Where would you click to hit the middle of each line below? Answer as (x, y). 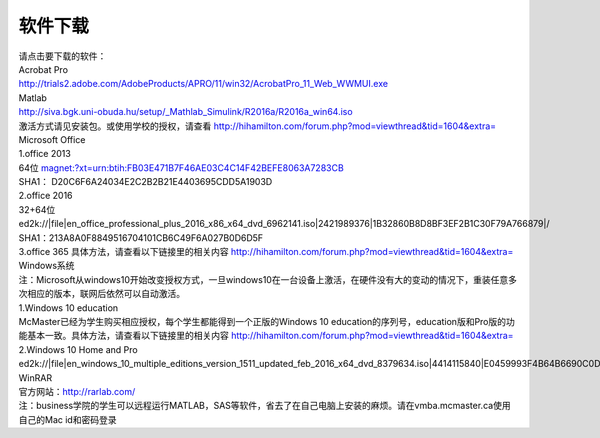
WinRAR (35, 377)
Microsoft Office (52, 139)
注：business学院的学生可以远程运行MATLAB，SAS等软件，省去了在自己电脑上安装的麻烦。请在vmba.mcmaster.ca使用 (264, 406)
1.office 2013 (45, 154)
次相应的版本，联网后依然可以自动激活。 (101, 294)
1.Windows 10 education (68, 307)
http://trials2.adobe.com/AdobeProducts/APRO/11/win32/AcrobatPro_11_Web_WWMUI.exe (203, 84)
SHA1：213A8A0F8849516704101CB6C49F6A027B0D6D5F (141, 237)
